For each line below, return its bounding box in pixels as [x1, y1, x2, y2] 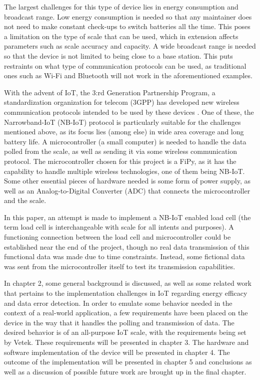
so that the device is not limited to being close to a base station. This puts [4, 50, 233, 61]
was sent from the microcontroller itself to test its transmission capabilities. [4, 261, 235, 271]
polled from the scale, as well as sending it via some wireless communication [4, 146, 237, 156]
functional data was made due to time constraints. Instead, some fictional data [4, 251, 245, 262]
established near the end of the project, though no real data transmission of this [4, 241, 249, 252]
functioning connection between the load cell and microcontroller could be [4, 232, 231, 242]
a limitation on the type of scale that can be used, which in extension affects [4, 31, 238, 41]
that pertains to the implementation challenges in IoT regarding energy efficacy [4, 288, 247, 298]
